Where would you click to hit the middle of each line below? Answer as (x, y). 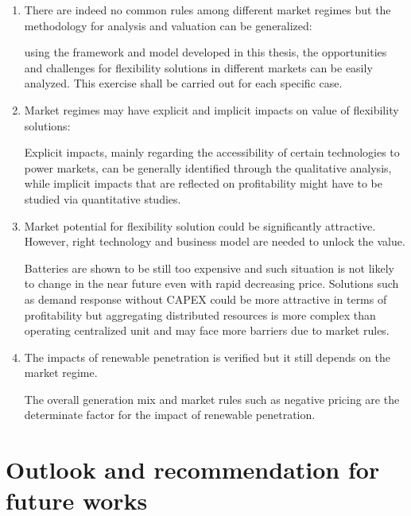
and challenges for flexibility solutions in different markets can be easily (198, 67)
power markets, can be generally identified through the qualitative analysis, (208, 167)
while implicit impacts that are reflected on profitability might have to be (203, 183)
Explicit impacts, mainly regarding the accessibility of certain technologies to (212, 152)
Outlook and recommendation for (193, 469)
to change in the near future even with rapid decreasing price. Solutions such (211, 283)
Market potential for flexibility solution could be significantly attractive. (200, 225)
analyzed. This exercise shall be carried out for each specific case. (183, 83)
